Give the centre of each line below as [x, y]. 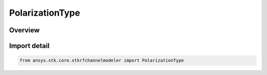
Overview [24, 30]
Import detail [29, 46]
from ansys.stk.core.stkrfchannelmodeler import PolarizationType [102, 61]
